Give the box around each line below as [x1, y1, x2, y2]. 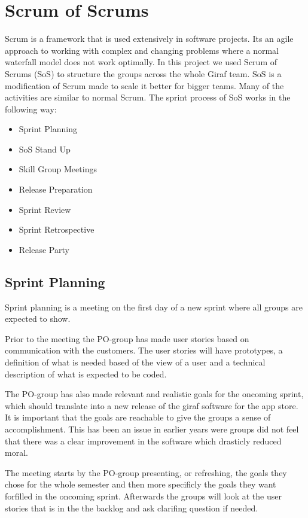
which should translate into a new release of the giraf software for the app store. [5, 399, 298, 412]
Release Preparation [19, 183, 93, 196]
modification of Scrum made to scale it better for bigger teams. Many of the [5, 79, 284, 92]
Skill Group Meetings [19, 163, 97, 175]
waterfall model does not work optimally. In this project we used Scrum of [5, 56, 277, 68]
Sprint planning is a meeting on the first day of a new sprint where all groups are [5, 300, 303, 313]
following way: [5, 102, 57, 115]
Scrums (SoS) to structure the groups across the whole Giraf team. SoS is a [5, 67, 282, 80]
